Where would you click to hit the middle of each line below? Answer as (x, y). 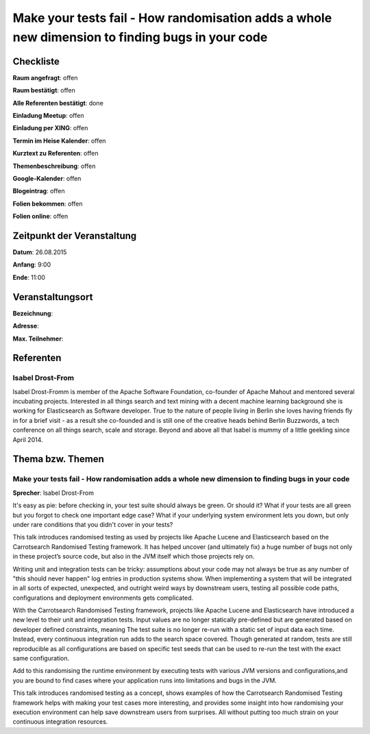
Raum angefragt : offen (45, 77)
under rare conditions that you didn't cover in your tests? (93, 524)
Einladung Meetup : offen (48, 116)
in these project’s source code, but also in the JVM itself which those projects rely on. (134, 556)
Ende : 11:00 (29, 277)
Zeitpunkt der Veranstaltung (75, 235)
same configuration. (41, 659)
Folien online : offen (40, 217)
